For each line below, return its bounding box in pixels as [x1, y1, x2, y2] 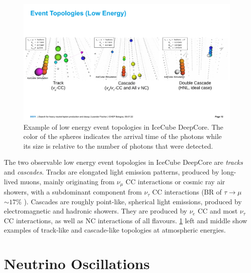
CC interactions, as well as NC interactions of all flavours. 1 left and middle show [4, 215, 248, 225]
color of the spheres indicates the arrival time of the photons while [23, 131, 222, 141]
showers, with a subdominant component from [4, 187, 142, 197]
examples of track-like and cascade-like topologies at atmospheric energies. [4, 225, 226, 235]
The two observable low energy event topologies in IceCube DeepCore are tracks [4, 157, 243, 167]
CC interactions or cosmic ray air [125, 176, 225, 186]
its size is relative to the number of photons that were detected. [23, 140, 213, 151]
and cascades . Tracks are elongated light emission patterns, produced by [4, 167, 219, 177]
